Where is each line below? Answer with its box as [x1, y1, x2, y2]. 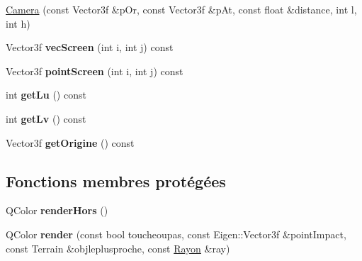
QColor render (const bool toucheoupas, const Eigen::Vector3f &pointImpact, [6, 226, 346, 241]
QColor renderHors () [6, 203, 108, 218]
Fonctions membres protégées [6, 170, 226, 191]
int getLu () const [6, 87, 86, 102]
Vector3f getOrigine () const [6, 135, 135, 150]
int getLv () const [6, 111, 86, 126]
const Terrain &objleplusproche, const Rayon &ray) [6, 240, 230, 255]
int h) [6, 16, 30, 30]
